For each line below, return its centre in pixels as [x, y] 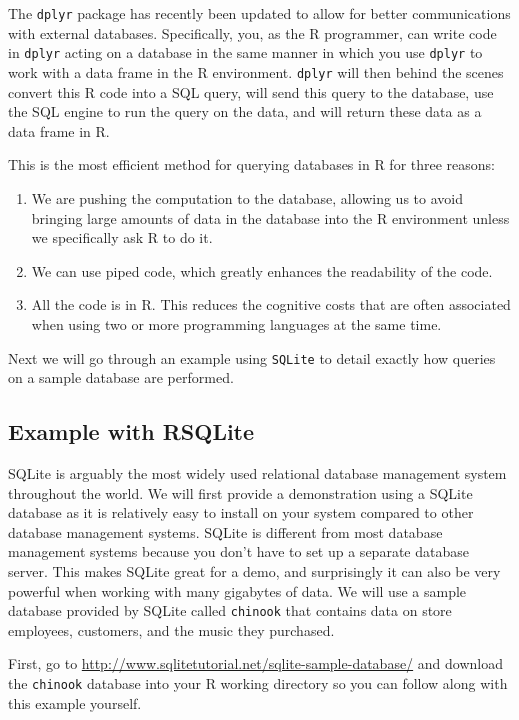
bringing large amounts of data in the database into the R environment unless [270, 217]
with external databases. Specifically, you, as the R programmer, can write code [252, 32]
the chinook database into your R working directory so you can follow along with [258, 682]
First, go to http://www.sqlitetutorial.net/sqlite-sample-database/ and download [255, 663]
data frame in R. [59, 130]
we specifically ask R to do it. [122, 237]
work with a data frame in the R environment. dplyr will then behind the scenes [256, 71]
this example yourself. [75, 702]
